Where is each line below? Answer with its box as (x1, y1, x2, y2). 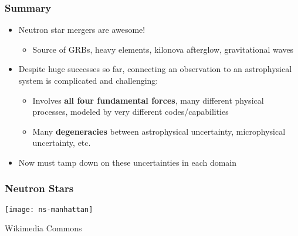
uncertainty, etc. (32, 136, 91, 149)
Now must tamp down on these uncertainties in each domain (18, 156, 237, 168)
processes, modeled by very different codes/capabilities (32, 105, 229, 118)
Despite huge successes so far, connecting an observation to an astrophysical (18, 63, 292, 75)
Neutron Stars (5, 181, 74, 196)
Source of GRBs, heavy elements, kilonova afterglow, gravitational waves (32, 43, 294, 55)
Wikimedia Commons (5, 222, 82, 234)
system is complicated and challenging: (18, 74, 158, 86)
